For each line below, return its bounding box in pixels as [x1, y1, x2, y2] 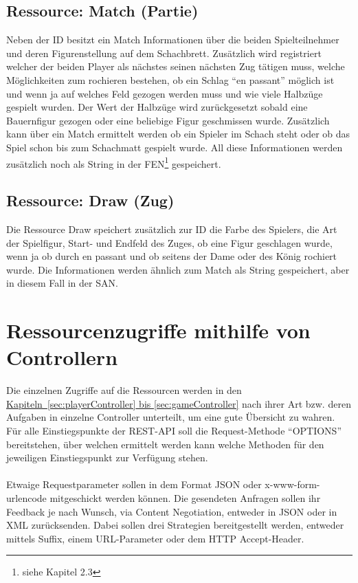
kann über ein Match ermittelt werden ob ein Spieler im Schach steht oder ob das [6, 126, 350, 141]
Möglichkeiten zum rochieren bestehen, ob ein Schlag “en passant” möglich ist [6, 72, 335, 87]
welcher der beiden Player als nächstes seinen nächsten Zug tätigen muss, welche [6, 59, 345, 74]
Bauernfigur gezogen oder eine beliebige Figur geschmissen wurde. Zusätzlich [6, 113, 330, 127]
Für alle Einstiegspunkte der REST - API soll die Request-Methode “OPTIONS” [6, 423, 342, 438]
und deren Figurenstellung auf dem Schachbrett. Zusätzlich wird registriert [6, 45, 322, 60]
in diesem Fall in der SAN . [6, 276, 118, 290]
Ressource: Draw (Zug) [6, 190, 175, 211]
